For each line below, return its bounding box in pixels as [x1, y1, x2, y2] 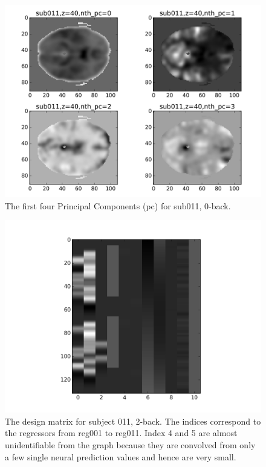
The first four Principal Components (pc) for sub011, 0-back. [5, 199, 231, 212]
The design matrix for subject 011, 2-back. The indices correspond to [5, 414, 261, 427]
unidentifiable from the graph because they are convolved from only [5, 438, 256, 451]
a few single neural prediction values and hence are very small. [5, 450, 236, 463]
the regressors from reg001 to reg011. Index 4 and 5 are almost [5, 426, 238, 439]
